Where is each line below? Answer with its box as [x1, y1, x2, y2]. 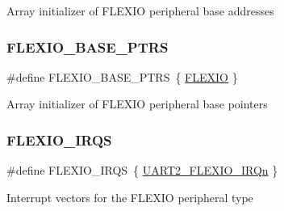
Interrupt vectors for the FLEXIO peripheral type [6, 188, 253, 205]
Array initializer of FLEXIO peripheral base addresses [6, 2, 274, 19]
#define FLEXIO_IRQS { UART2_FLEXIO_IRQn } [6, 162, 278, 179]
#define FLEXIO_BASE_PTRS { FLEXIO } [6, 68, 238, 85]
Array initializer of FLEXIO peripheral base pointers [6, 95, 268, 112]
